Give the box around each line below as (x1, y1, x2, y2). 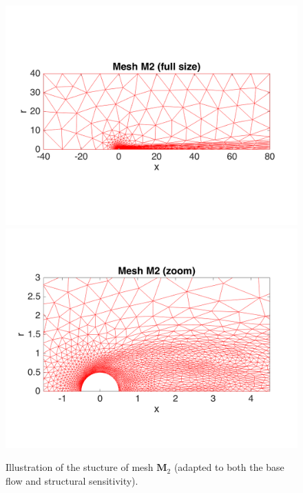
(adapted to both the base (174, 460, 284, 474)
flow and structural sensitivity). (6, 473, 138, 487)
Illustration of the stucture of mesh (6, 460, 154, 474)
